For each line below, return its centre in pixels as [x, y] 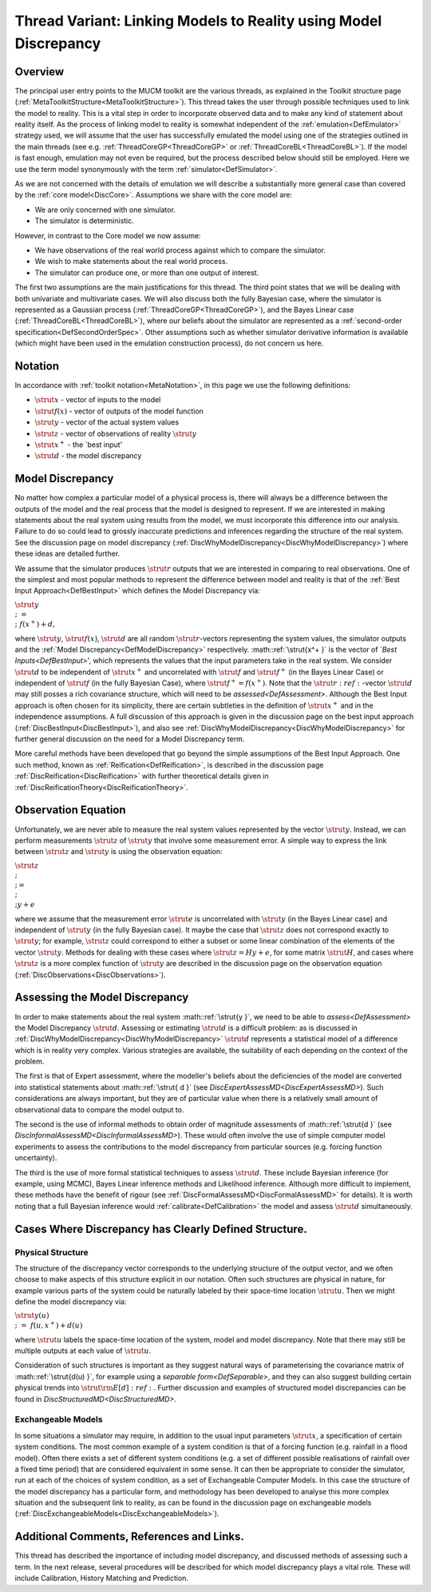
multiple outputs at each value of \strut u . [83, 1351]
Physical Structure [51, 1252]
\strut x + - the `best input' [79, 444]
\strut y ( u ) [32, 1316]
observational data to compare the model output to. [99, 1109]
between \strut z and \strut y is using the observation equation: [119, 852]
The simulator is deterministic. [85, 221]
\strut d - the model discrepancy [88, 456]
